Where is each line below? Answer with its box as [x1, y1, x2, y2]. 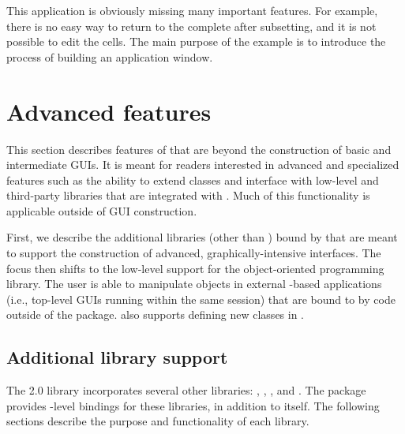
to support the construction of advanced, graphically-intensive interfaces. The [6, 245, 381, 261]
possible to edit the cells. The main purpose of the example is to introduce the [6, 33, 386, 50]
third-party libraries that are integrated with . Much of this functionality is [6, 187, 370, 204]
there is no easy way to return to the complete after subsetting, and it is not [6, 17, 377, 34]
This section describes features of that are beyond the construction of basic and [6, 140, 392, 157]
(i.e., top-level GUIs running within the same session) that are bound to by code [6, 290, 396, 307]
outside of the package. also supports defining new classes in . [6, 306, 305, 323]
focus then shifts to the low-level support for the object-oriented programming [6, 260, 384, 276]
